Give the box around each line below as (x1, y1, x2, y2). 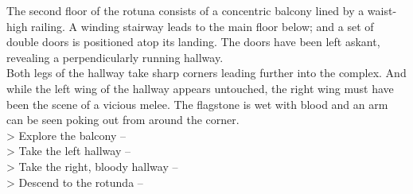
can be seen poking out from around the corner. (6, 111, 240, 128)
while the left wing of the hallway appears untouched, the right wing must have (6, 80, 394, 96)
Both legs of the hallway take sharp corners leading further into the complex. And (6, 64, 407, 81)
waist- (367, 2, 397, 18)
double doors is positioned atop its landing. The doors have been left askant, (6, 33, 380, 50)
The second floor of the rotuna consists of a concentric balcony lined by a (6, 2, 364, 18)
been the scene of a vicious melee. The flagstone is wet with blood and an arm (6, 95, 388, 112)
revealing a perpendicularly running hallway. (6, 48, 224, 65)
